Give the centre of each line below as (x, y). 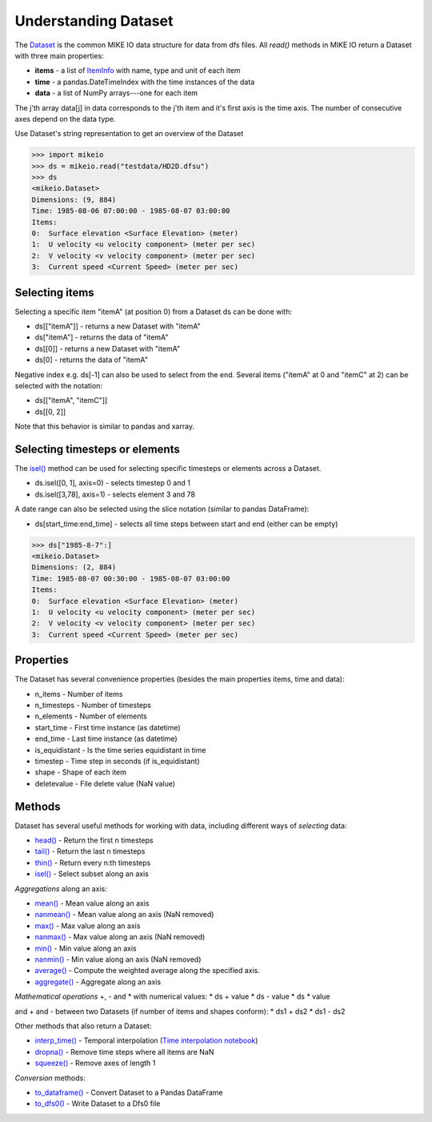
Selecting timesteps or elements (97, 449)
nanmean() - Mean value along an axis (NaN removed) (124, 915)
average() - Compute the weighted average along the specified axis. (147, 971)
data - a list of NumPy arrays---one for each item (116, 93)
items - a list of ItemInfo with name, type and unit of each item (138, 70)
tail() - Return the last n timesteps (90, 851)
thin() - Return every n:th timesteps (93, 863)
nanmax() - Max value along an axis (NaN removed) (120, 937)
